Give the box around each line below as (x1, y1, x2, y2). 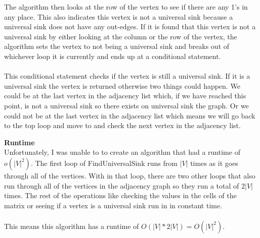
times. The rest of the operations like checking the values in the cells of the (4, 190, 237, 201)
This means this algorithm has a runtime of (4, 220, 139, 231)
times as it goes (190, 157, 238, 168)
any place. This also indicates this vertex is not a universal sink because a (4, 11, 233, 22)
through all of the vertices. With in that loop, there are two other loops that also (4, 170, 255, 181)
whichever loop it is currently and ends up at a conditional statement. (4, 50, 221, 61)
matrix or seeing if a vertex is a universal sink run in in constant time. (4, 200, 223, 210)
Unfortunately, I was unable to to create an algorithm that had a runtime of (4, 147, 240, 157)
